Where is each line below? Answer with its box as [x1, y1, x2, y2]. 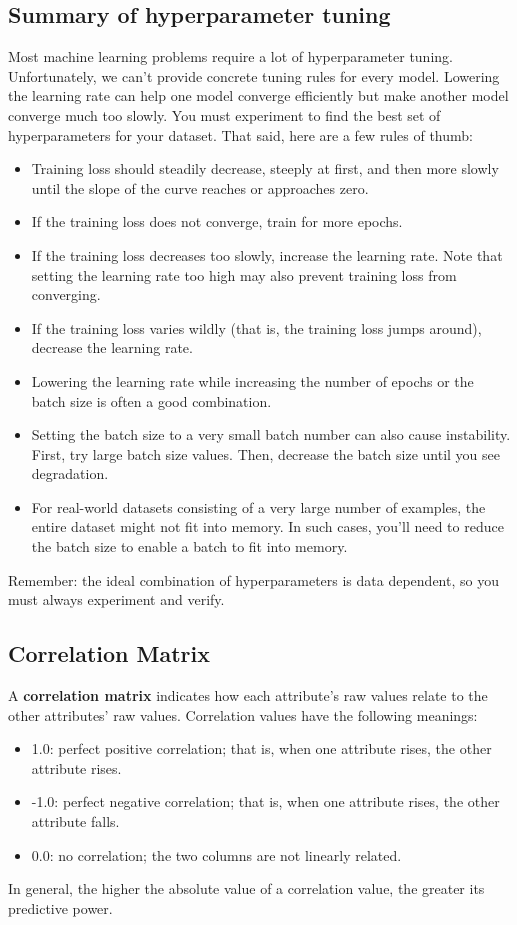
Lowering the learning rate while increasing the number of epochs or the [31, 370, 474, 391]
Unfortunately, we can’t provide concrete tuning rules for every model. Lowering [8, 65, 500, 86]
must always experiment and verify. [8, 589, 225, 610]
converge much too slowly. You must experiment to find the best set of [8, 104, 441, 125]
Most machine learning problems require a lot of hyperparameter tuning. [8, 46, 453, 67]
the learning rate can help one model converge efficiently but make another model [8, 85, 509, 106]
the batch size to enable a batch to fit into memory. [31, 536, 348, 557]
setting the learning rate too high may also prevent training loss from [31, 264, 457, 285]
